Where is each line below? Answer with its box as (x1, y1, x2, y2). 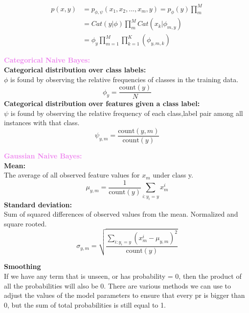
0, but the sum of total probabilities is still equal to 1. (4, 299, 166, 310)
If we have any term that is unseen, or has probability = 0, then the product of (4, 270, 242, 281)
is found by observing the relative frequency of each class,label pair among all (10, 108, 243, 118)
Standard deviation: (4, 199, 72, 209)
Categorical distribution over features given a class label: (4, 98, 200, 109)
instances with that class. (4, 117, 80, 128)
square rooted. (4, 218, 47, 228)
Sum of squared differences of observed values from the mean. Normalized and (4, 209, 238, 219)
